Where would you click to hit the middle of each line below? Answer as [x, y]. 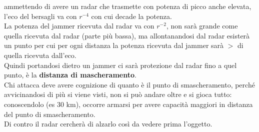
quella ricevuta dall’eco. [40, 55]
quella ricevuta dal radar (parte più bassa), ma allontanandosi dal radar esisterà [127, 35]
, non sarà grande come [202, 26]
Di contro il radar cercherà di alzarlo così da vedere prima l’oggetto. [108, 124]
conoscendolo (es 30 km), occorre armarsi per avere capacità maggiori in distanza [128, 104]
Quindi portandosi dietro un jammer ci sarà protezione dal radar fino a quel [120, 65]
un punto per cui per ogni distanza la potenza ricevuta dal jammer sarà [114, 45]
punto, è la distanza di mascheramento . [70, 75]
